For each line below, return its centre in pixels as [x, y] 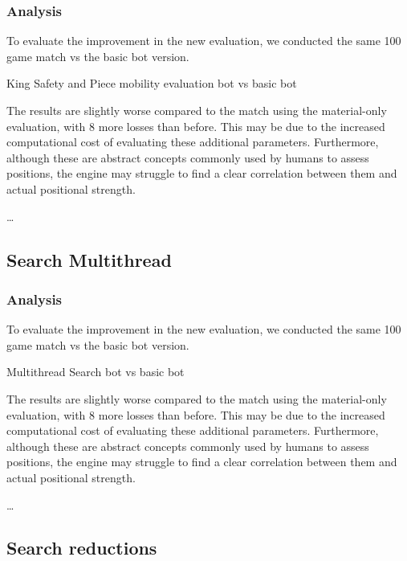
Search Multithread [89, 259]
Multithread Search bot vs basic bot [96, 372]
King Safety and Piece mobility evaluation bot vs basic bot [152, 83]
